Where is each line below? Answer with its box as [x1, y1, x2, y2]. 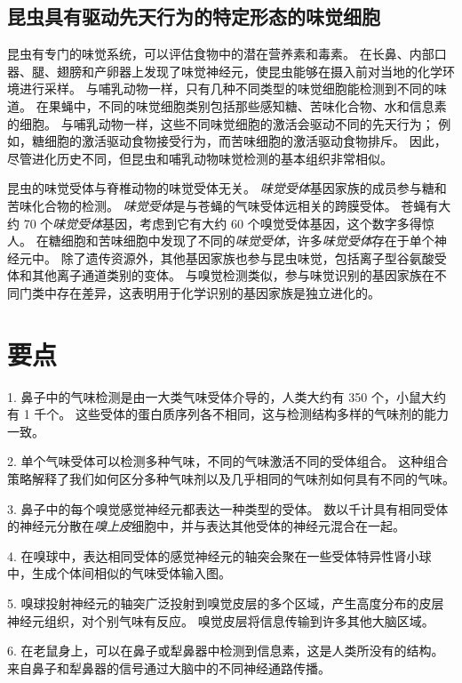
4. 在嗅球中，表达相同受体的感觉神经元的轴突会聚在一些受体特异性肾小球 [7, 546, 432, 565]
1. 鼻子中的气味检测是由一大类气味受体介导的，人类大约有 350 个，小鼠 [7, 387, 421, 406]
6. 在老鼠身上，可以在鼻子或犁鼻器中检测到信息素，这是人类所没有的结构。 [7, 641, 444, 660]
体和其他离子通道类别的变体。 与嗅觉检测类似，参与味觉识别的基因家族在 [7, 266, 434, 285]
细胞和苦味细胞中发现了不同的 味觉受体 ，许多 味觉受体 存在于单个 [60, 231, 434, 250]
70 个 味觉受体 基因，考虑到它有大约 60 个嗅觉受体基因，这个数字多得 [23, 213, 422, 232]
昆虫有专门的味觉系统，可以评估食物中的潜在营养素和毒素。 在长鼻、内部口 [7, 44, 447, 63]
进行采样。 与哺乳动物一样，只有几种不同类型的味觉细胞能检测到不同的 [19, 79, 434, 98]
